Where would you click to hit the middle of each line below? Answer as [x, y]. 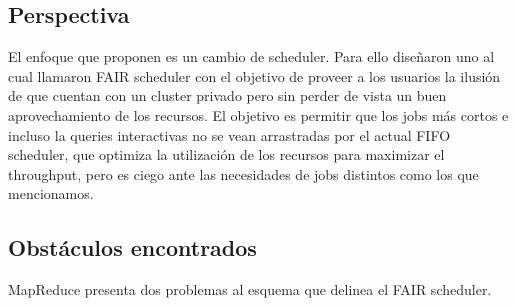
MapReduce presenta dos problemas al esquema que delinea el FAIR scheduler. [250, 289]
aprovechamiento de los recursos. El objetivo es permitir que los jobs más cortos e [258, 114]
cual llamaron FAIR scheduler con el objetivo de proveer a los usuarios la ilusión [254, 75]
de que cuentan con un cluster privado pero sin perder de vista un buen [227, 95]
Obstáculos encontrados [132, 247]
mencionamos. [51, 193]
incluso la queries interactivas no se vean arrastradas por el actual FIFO [229, 134]
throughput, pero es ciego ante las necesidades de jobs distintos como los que [243, 173]
